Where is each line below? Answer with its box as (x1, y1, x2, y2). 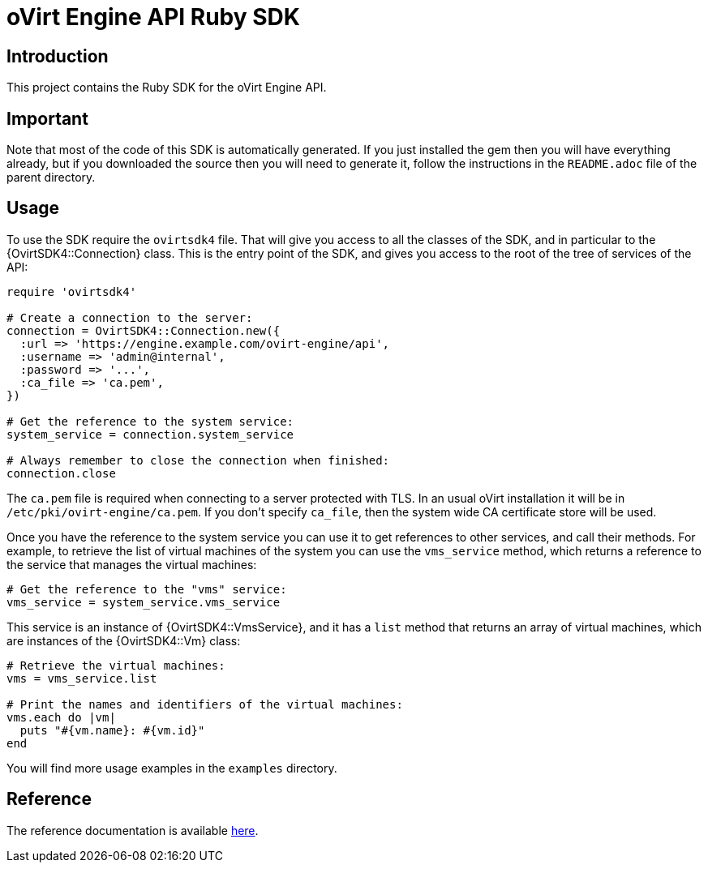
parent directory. (6, 170, 96, 185)
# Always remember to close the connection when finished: (6, 453, 390, 467)
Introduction (6, 45, 109, 66)
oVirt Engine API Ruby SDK (6, 3, 300, 31)
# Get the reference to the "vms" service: (6, 582, 287, 596)
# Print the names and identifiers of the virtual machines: (6, 697, 403, 711)
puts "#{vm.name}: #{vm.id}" (19, 723, 205, 737)
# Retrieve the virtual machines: (6, 658, 225, 672)
